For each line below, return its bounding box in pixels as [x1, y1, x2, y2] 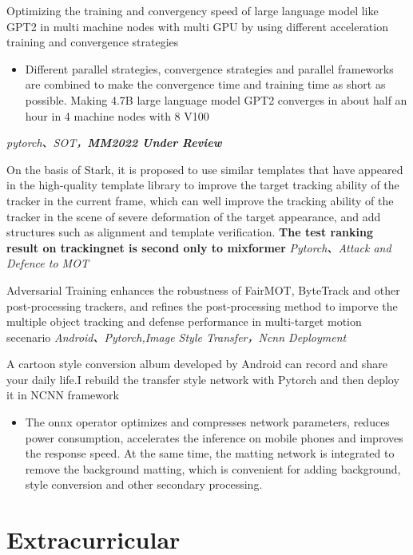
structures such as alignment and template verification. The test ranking [6, 224, 373, 240]
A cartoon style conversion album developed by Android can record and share [6, 355, 387, 372]
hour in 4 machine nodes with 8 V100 [25, 107, 209, 124]
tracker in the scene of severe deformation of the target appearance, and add [6, 208, 381, 224]
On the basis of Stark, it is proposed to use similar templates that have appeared [6, 161, 403, 177]
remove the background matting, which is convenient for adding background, [25, 460, 401, 477]
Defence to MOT [6, 255, 89, 272]
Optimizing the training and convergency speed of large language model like [6, 2, 379, 18]
